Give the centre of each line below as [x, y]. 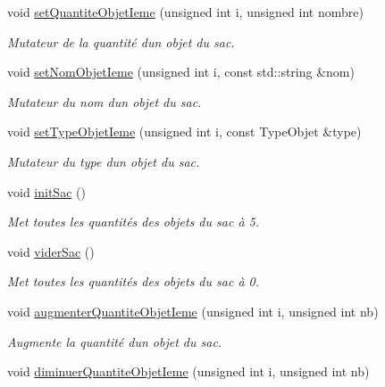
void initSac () [46, 191]
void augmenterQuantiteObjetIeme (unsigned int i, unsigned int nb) [193, 311]
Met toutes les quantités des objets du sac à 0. [134, 281]
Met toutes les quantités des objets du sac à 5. [134, 222]
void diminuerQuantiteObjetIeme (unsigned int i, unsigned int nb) [188, 371]
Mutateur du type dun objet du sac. [104, 161]
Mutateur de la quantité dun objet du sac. [121, 41]
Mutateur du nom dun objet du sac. [105, 101]
